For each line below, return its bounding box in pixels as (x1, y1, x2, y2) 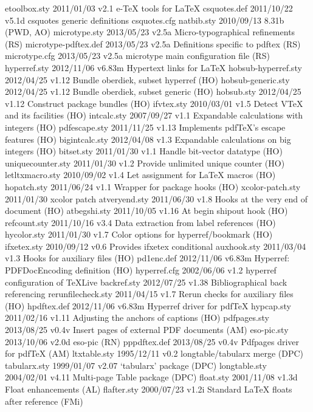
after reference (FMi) (5, 394, 83, 407)
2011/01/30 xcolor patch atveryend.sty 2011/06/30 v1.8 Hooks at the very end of (5, 192, 308, 205)
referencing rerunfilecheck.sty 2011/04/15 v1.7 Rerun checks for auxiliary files (5, 287, 294, 300)
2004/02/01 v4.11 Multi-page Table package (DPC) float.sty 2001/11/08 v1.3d (5, 371, 298, 383)
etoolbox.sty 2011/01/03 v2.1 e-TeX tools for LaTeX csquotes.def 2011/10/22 (5, 2, 293, 14)
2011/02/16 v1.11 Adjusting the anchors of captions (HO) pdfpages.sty (5, 311, 269, 324)
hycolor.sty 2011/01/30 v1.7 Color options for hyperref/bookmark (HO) (5, 228, 273, 241)
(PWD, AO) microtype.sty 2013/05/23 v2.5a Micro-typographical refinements (5, 26, 295, 38)
